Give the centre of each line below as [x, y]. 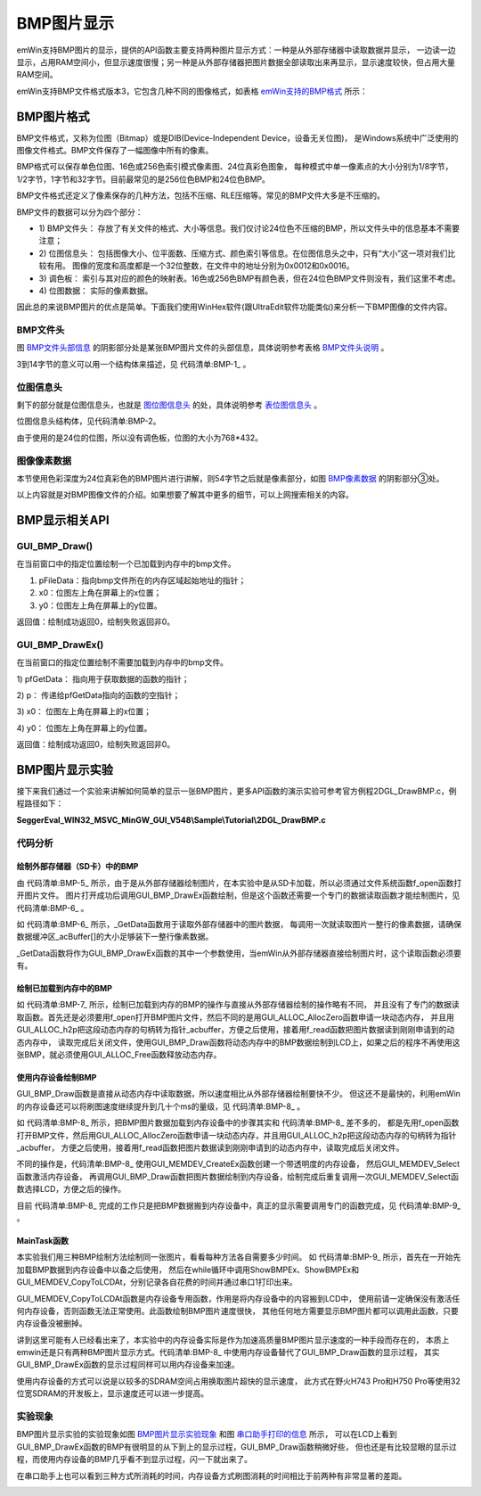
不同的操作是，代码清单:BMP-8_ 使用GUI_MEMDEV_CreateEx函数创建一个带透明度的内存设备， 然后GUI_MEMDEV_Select [238, 1164]
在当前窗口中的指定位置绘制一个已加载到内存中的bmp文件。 [126, 564]
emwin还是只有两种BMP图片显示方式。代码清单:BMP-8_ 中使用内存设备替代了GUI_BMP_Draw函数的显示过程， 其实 [228, 1352]
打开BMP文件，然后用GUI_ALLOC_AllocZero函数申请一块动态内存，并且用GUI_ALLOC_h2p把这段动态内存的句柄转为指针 [236, 1135]
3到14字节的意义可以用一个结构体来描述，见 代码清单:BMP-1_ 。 [134, 364]
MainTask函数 [43, 1240]
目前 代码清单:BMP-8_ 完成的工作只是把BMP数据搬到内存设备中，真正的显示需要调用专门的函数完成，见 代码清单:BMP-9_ [239, 1205]
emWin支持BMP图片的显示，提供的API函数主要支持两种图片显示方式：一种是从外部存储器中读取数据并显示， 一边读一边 [236, 50]
